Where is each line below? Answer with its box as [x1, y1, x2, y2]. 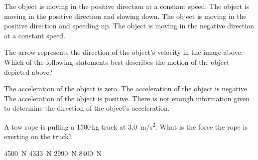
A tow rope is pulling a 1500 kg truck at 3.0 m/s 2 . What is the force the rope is [4, 120, 248, 132]
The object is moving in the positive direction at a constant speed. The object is [4, 1, 250, 11]
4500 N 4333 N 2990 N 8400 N [4, 148, 102, 158]
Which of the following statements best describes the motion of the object [4, 56, 230, 67]
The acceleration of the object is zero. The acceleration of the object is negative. [4, 83, 249, 94]
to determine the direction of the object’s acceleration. [4, 103, 170, 113]
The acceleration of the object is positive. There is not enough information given [4, 93, 250, 103]
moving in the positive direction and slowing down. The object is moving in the [4, 10, 247, 21]
